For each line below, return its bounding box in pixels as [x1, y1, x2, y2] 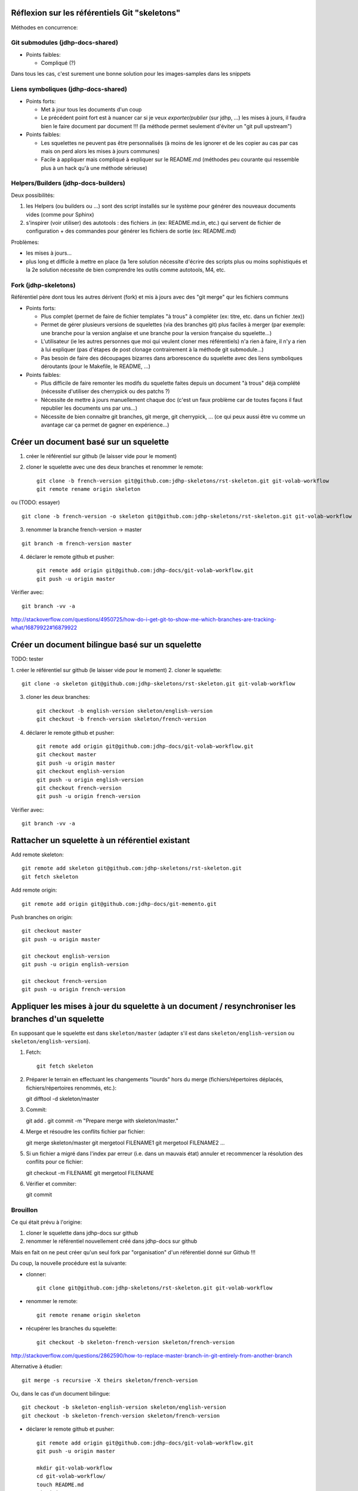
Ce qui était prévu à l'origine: [11, 1218, 82, 1226]
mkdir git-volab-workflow [36, 1464, 113, 1471]
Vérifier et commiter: [26, 1180, 77, 1187]
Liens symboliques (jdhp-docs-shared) [11, 85, 128, 94]
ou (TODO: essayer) [11, 499, 60, 506]
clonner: [26, 1270, 47, 1277]
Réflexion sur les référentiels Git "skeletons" [11, 8, 181, 18]
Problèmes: [11, 239, 39, 246]
